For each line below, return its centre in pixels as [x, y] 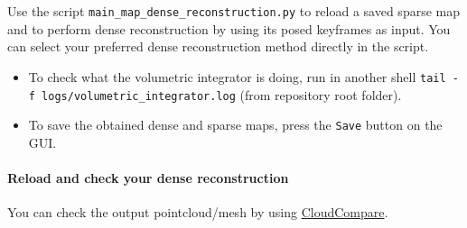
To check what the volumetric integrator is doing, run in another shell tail [237, 76]
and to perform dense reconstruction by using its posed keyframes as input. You [229, 28]
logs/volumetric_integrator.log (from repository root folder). [222, 94]
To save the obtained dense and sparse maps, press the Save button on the [235, 125]
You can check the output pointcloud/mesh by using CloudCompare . [198, 212]
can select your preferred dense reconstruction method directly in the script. [218, 46]
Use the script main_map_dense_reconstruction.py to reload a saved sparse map [233, 11]
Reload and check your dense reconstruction [148, 178]
